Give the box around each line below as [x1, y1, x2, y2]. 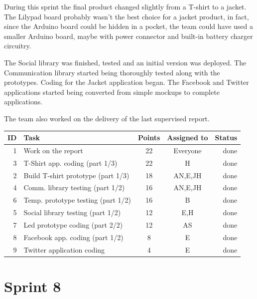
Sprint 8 [4, 276, 61, 296]
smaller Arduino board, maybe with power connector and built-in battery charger [4, 30, 253, 41]
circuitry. [4, 40, 31, 51]
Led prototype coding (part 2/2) [23, 219, 123, 230]
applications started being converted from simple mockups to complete [4, 86, 220, 97]
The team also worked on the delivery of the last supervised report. [4, 113, 210, 123]
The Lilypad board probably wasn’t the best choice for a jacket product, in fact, [4, 11, 249, 21]
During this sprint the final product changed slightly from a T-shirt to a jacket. [4, 1, 247, 11]
